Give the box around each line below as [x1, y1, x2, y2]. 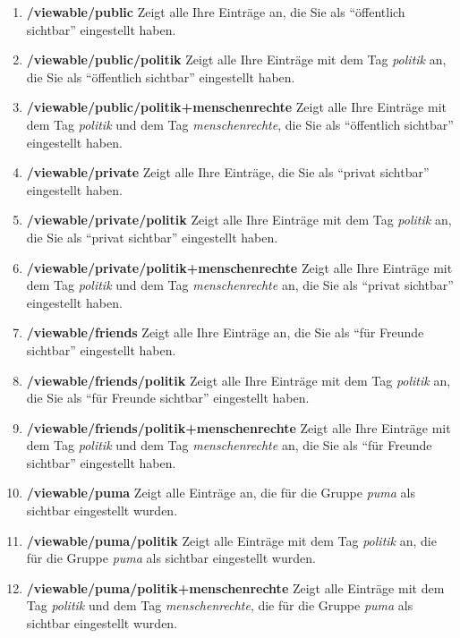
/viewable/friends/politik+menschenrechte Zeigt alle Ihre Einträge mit [26, 418, 451, 437]
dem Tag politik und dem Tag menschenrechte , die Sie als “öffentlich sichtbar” [26, 115, 454, 133]
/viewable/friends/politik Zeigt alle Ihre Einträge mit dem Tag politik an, [26, 370, 451, 389]
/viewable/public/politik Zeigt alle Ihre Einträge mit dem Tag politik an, [26, 50, 447, 69]
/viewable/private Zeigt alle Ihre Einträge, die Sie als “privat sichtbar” [26, 163, 430, 182]
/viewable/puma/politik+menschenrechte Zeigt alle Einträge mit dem [26, 578, 445, 597]
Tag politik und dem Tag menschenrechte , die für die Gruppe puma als [26, 596, 413, 615]
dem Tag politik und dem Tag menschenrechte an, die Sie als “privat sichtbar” [26, 276, 454, 294]
